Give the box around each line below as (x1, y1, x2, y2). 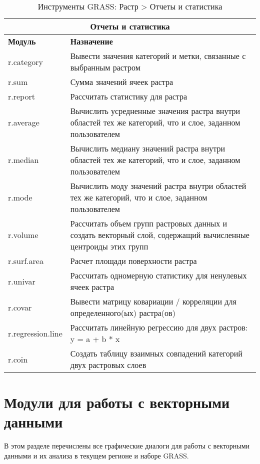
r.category (8, 55, 43, 67)
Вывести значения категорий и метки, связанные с (70, 50, 246, 61)
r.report (8, 90, 35, 102)
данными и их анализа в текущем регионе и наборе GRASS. (4, 450, 189, 460)
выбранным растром (70, 61, 140, 73)
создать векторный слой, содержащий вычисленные (70, 229, 249, 240)
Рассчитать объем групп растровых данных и (70, 217, 227, 229)
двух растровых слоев (70, 359, 146, 370)
